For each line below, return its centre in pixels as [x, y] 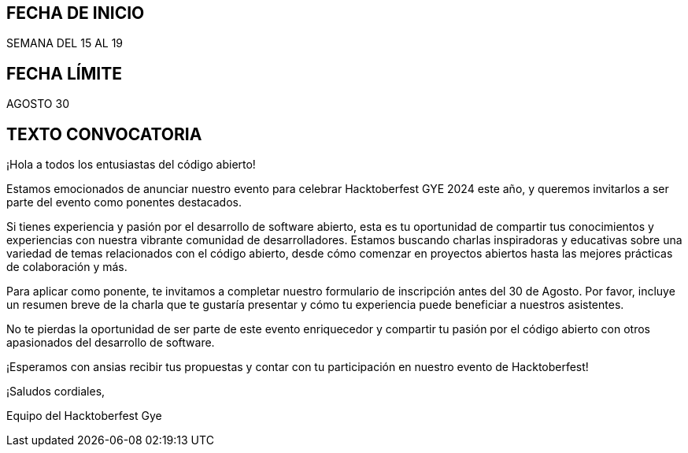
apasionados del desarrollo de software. [111, 343]
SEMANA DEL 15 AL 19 [65, 43]
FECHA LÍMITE [64, 73]
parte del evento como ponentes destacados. [124, 202]
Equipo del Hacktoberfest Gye [84, 416]
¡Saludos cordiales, [56, 392]
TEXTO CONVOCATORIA [104, 134]
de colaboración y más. [67, 267]
